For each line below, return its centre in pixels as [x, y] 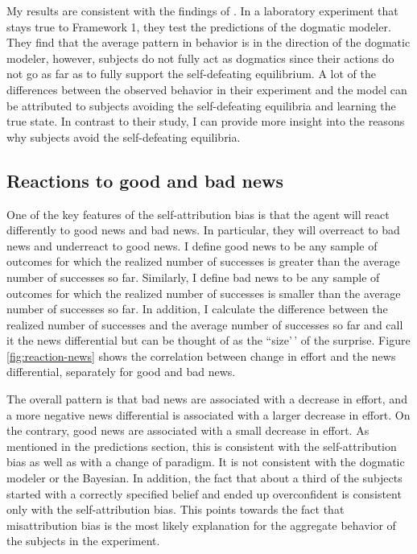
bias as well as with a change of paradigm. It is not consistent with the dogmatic [206, 462]
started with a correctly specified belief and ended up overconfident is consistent [204, 493]
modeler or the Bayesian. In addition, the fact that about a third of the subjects [204, 478]
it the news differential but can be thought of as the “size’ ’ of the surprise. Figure [208, 340]
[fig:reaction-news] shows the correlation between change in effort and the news [201, 356]
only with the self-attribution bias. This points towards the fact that [175, 509]
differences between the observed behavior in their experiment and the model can [207, 89]
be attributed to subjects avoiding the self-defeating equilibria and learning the [201, 105]
